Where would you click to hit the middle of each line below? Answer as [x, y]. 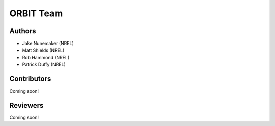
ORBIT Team [36, 13]
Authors [23, 31]
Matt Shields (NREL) [43, 50]
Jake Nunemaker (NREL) [48, 44]
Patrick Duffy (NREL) [44, 65]
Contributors [30, 79]
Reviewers [26, 106]
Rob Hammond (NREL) [46, 57]
